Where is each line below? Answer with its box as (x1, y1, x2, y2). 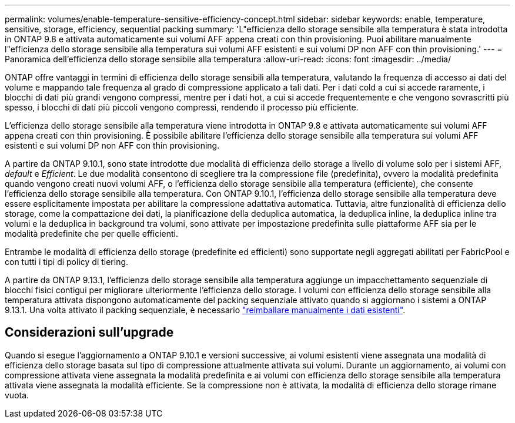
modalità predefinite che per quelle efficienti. (5, 229, 179, 239)
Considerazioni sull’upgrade (5, 325, 174, 340)
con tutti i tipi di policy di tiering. (5, 257, 129, 267)
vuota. (5, 390, 29, 400)
